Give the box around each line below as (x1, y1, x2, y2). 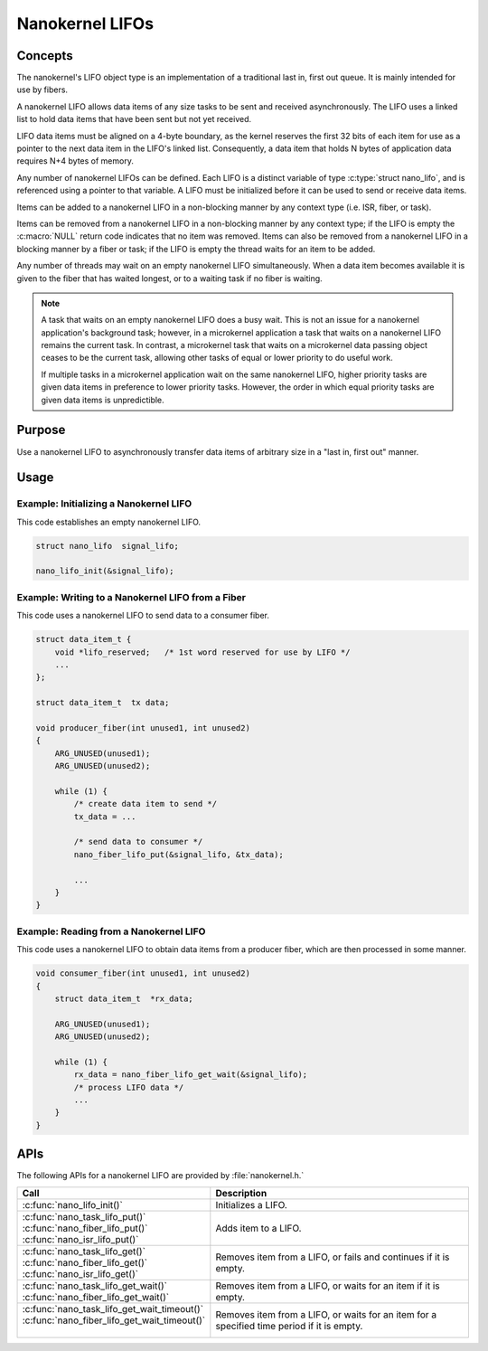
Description (215, 1186, 267, 1199)
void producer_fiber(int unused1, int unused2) (35, 723, 250, 732)
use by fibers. (16, 84, 68, 95)
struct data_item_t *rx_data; (54, 993, 193, 1004)
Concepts (16, 48, 73, 63)
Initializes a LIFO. (215, 1198, 288, 1211)
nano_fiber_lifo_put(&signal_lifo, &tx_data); (73, 849, 284, 859)
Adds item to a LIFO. (215, 1222, 302, 1234)
